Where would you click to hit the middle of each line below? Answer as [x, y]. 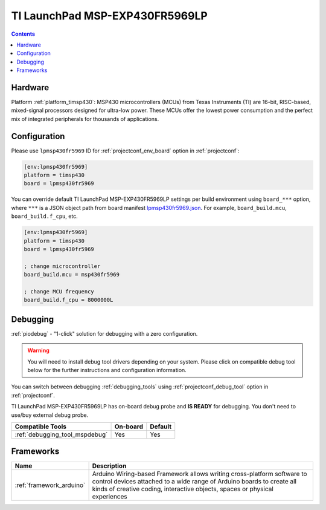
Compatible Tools [40, 427]
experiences [110, 497]
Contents [23, 34]
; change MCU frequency [59, 291]
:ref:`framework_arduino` [50, 485]
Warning [38, 350]
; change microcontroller [62, 266]
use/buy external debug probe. [50, 415]
